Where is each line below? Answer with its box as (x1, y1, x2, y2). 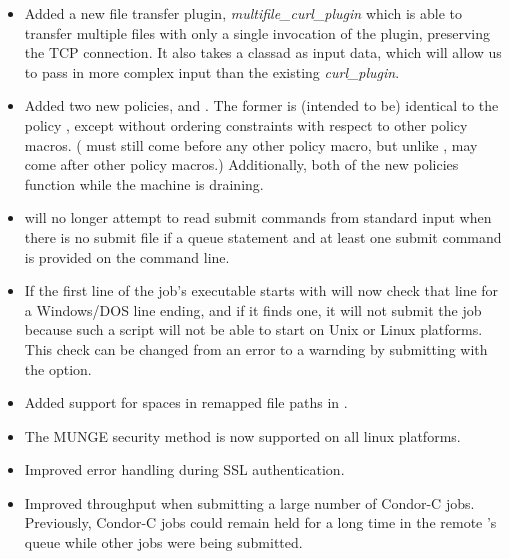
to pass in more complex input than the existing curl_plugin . (24, 61, 400, 82)
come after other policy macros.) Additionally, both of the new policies (24, 154, 459, 175)
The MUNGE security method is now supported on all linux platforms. (24, 425, 461, 446)
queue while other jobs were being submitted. (24, 532, 303, 553)
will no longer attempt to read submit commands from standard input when (24, 207, 492, 228)
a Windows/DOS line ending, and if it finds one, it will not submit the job (24, 299, 482, 320)
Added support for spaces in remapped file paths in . (24, 392, 348, 413)
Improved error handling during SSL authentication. (24, 459, 345, 480)
